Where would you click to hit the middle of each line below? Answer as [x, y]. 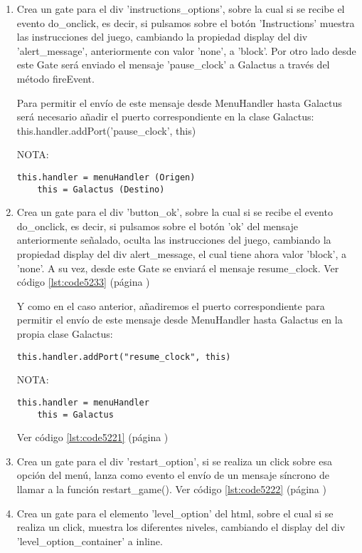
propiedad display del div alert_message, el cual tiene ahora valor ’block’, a [181, 254]
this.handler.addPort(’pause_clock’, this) [106, 130]
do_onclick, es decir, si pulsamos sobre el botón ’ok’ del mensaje [158, 226]
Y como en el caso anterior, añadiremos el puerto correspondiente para [171, 305]
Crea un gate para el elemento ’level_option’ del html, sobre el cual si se [175, 513]
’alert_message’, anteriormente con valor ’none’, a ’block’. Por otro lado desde [186, 50]
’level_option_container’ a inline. [90, 541]
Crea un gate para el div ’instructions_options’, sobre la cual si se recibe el [181, 9]
